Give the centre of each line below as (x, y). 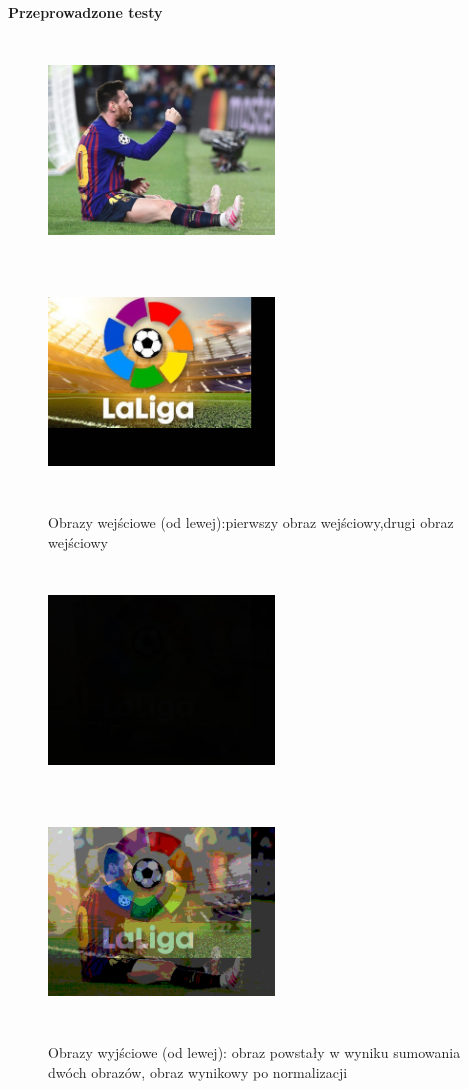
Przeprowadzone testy (85, 12)
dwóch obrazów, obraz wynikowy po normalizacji (198, 1071)
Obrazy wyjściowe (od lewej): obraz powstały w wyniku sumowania (254, 1052)
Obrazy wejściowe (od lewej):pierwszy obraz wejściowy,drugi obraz (251, 522)
